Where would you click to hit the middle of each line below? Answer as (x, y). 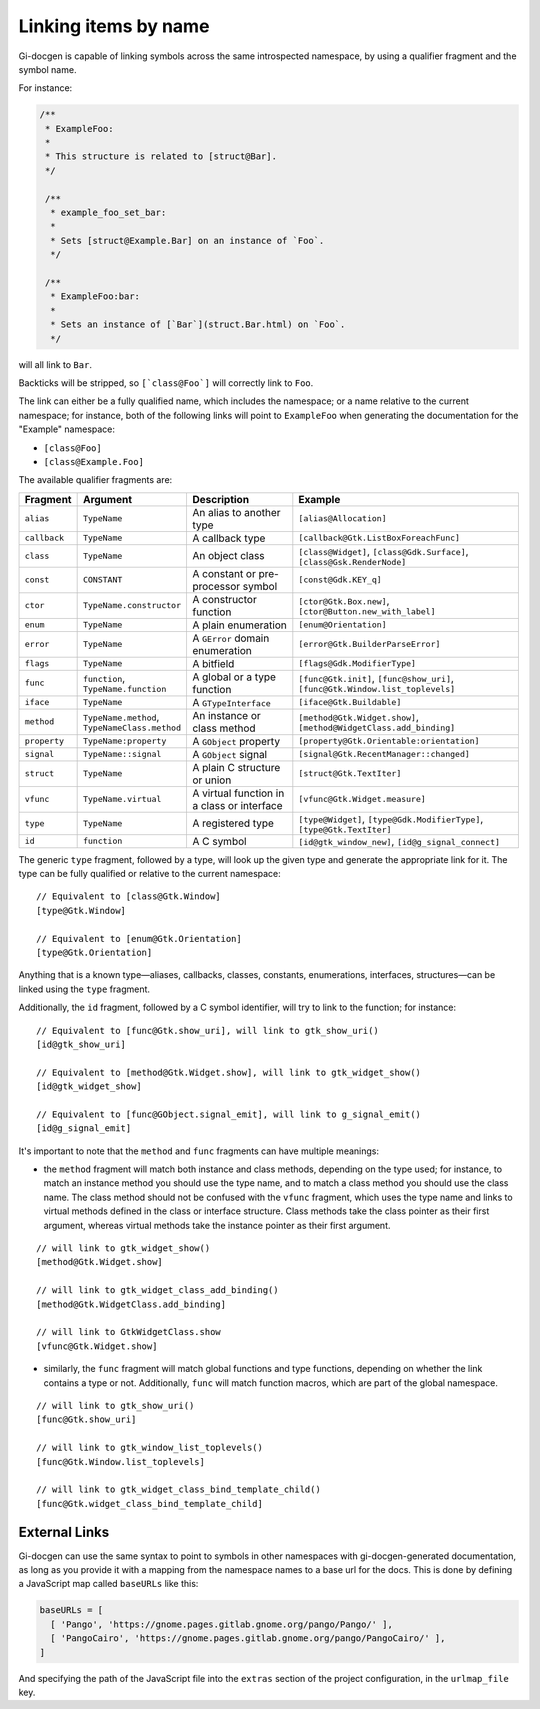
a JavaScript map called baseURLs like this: (108, 1584)
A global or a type (234, 677)
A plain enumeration (239, 625)
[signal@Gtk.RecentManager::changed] (384, 754)
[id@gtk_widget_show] (89, 1086)
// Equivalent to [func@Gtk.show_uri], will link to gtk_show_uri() (207, 1030)
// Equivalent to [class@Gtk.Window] (129, 896)
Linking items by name (114, 26)
